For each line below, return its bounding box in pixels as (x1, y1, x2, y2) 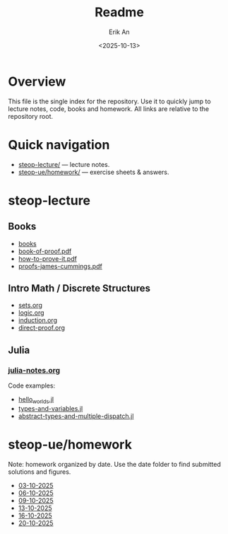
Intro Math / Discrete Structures (8, 282, 151, 294)
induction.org (18, 316, 57, 325)
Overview (8, 74, 66, 89)
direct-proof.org (18, 323, 66, 332)
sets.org (18, 301, 43, 310)
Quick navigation (8, 137, 110, 153)
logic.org (18, 308, 44, 317)
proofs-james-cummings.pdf (18, 262, 103, 270)
